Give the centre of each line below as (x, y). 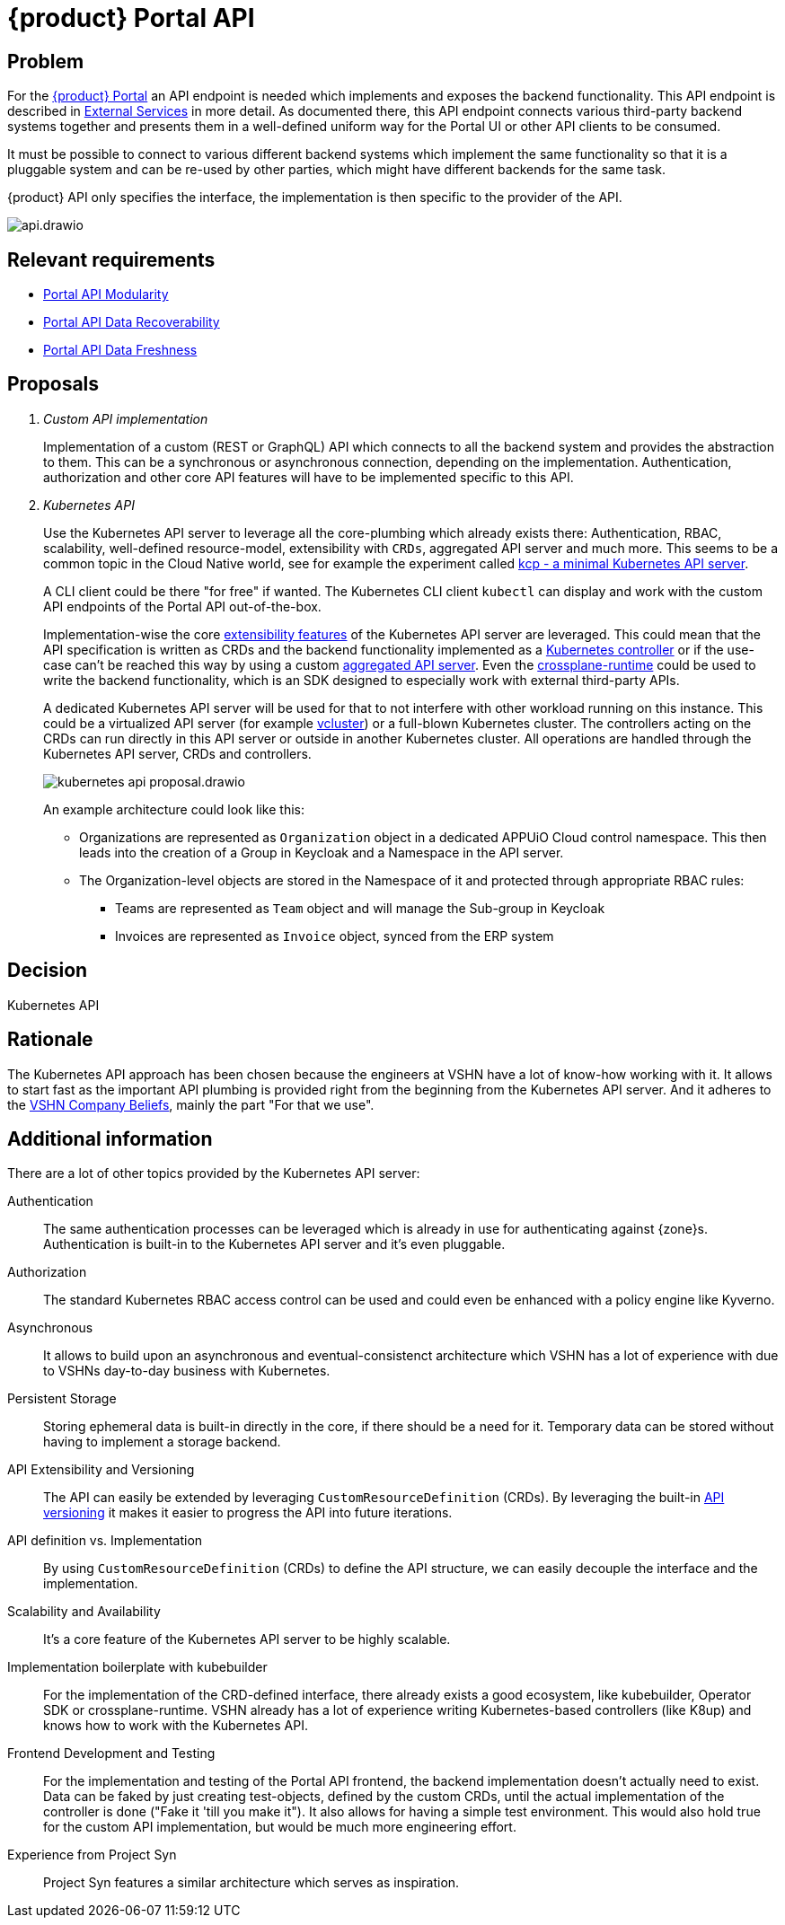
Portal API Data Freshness (120, 350)
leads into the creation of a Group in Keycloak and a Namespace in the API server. (322, 852)
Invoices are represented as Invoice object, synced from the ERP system (335, 936)
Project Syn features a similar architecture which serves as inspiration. (251, 1883)
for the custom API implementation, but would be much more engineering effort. (280, 1827)
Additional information (110, 1138)
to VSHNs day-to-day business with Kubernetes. (187, 1371)
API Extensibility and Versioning (101, 1470)
